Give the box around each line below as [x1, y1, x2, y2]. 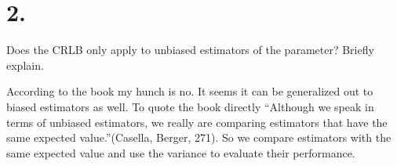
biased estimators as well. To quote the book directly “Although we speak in [6, 98, 374, 114]
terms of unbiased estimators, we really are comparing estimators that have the [6, 114, 388, 130]
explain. [6, 56, 44, 73]
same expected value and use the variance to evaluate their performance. [6, 144, 355, 161]
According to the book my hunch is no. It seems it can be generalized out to [6, 83, 373, 99]
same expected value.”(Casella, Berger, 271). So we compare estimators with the [6, 129, 392, 146]
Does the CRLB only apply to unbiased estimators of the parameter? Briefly [6, 41, 374, 58]
